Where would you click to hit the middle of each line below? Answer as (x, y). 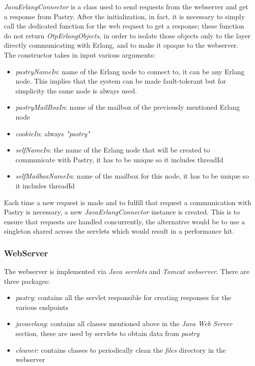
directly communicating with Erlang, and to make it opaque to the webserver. (121, 45)
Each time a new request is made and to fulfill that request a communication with (128, 202)
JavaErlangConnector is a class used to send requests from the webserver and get (126, 6)
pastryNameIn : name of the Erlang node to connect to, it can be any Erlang (130, 71)
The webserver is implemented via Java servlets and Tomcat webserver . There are (127, 271)
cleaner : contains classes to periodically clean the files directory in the (121, 350)
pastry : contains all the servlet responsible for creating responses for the (123, 297)
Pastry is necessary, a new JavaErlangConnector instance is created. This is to (122, 212)
